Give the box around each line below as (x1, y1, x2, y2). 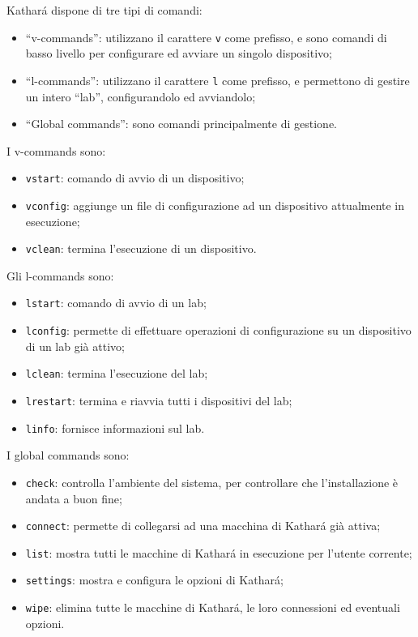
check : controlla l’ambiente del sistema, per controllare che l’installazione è (25, 473, 399, 490)
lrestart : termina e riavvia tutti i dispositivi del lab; (25, 392, 292, 408)
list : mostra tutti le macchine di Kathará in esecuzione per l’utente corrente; (25, 544, 412, 561)
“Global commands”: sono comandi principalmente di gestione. (25, 115, 337, 132)
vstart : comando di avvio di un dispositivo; (25, 169, 245, 186)
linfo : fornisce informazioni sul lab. (25, 419, 205, 436)
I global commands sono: (6, 447, 130, 464)
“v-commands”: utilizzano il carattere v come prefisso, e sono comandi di (25, 28, 387, 45)
